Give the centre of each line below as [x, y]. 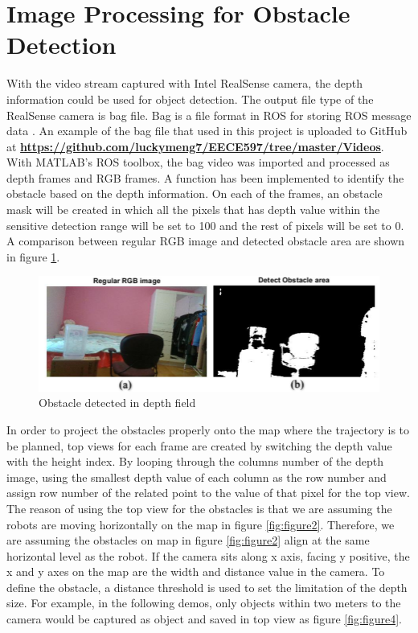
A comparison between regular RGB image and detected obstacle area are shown [206, 241]
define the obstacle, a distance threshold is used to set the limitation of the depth [207, 587]
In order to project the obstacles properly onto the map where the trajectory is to [208, 429]
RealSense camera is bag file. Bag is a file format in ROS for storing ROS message [209, 115]
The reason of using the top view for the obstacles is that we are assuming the [199, 508]
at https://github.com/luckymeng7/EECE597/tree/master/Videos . [195, 146]
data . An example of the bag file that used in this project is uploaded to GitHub [207, 131]
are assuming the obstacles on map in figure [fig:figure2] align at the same [188, 540]
